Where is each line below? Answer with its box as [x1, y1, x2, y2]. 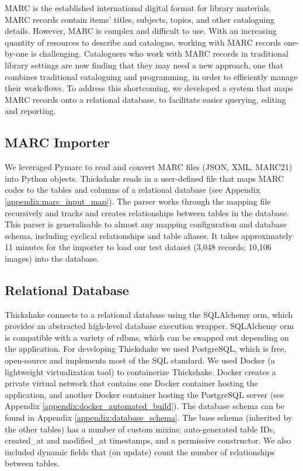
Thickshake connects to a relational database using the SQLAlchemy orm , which [5, 308, 293, 320]
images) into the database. [5, 252, 99, 264]
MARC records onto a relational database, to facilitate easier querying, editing [5, 93, 286, 105]
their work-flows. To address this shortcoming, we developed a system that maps [5, 82, 293, 94]
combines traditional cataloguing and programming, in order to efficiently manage [5, 70, 298, 82]
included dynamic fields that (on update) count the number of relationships [5, 445, 275, 458]
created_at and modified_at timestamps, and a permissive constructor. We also [5, 434, 291, 446]
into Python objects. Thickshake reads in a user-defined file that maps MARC [5, 172, 284, 184]
